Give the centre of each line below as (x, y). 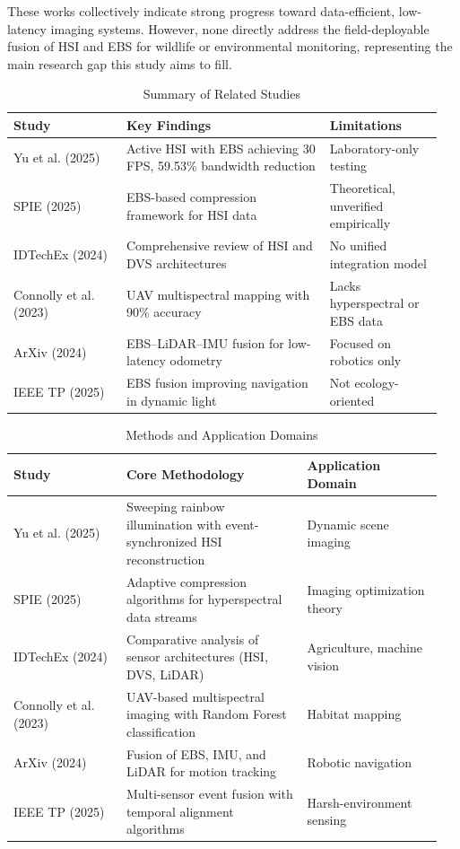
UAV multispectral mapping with (218, 294)
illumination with (174, 524)
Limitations (365, 124)
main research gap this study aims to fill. (120, 63)
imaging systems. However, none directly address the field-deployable (240, 28)
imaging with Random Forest (206, 714)
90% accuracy (164, 312)
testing (348, 166)
